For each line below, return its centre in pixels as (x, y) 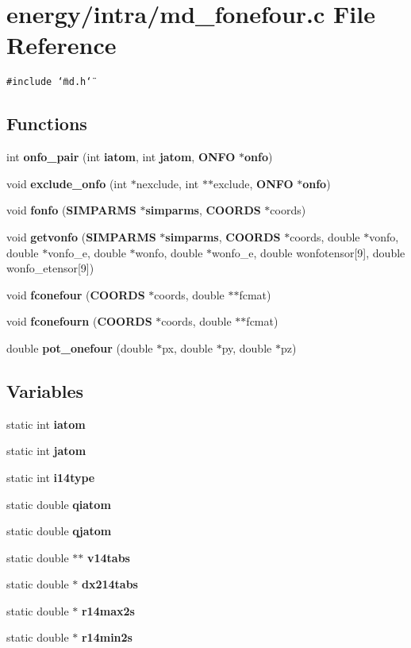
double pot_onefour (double (80, 347)
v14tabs (108, 557)
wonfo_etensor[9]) (50, 268)
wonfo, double (169, 252)
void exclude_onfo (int (67, 183)
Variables (45, 390)
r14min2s (107, 637)
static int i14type (51, 477)
